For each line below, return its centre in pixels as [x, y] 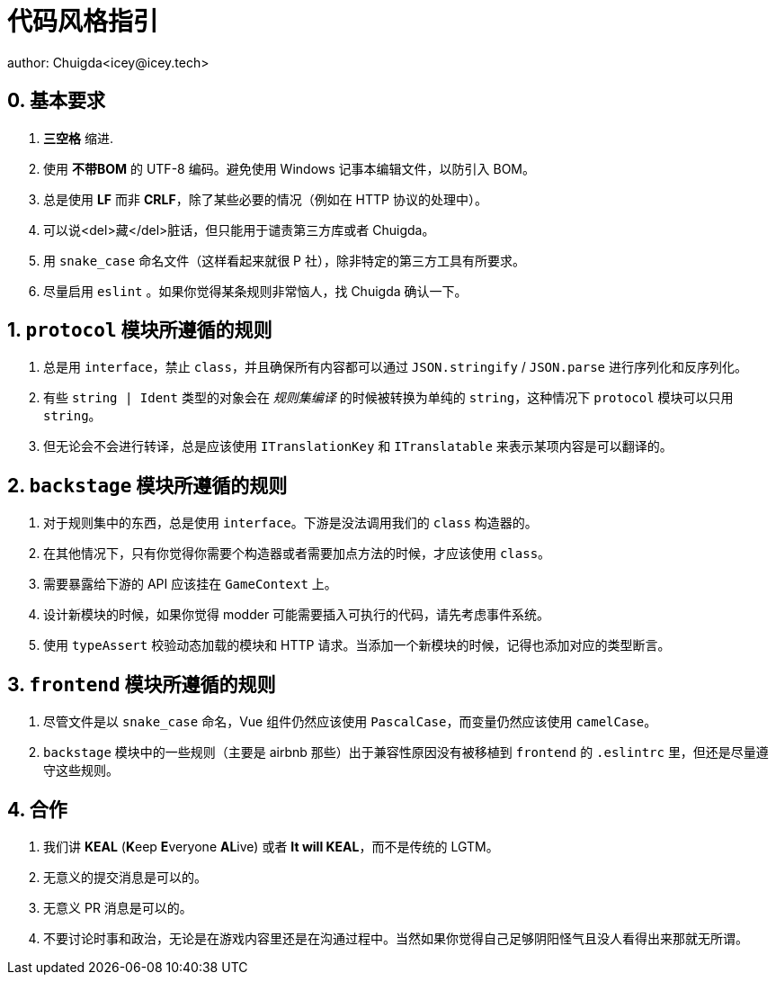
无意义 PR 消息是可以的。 [118, 907]
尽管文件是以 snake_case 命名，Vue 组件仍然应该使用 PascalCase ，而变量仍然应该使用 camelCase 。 [350, 722]
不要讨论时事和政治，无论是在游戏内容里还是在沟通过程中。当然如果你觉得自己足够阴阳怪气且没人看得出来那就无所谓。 [396, 938]
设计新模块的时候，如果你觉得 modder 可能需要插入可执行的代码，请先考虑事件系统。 [297, 615]
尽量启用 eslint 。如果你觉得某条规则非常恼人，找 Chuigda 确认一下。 [255, 291]
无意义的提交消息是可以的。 [125, 877]
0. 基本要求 [56, 101]
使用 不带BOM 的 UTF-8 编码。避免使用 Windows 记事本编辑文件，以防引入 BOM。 [290, 168]
